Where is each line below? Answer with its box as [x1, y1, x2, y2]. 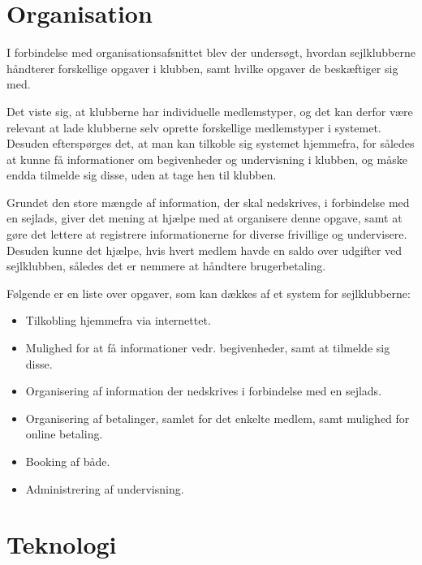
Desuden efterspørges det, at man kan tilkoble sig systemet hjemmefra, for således [6, 135, 415, 152]
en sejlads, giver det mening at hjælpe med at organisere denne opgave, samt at [6, 209, 403, 226]
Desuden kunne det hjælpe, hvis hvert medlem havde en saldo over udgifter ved [6, 241, 403, 258]
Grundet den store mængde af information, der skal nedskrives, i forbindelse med [6, 193, 410, 210]
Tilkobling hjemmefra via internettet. [25, 312, 211, 329]
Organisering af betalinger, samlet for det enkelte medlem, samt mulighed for [25, 409, 410, 426]
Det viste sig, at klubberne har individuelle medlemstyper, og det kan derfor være [6, 102, 413, 119]
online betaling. [25, 425, 103, 442]
